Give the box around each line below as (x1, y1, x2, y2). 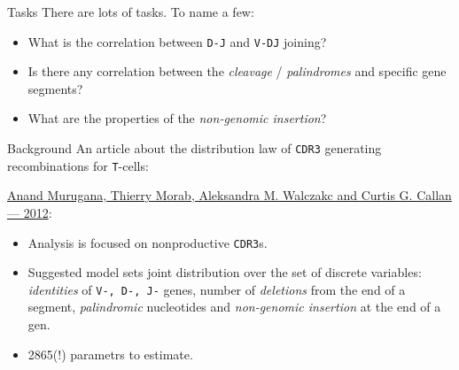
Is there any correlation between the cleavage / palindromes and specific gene (27, 62, 447, 81)
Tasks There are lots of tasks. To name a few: (7, 3, 254, 20)
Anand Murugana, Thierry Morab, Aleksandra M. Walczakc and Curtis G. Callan (7, 186, 452, 204)
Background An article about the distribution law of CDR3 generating (7, 139, 382, 158)
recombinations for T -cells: (7, 156, 149, 174)
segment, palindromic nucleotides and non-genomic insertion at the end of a (27, 297, 441, 316)
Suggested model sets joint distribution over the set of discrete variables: (27, 263, 422, 281)
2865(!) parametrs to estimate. (27, 344, 193, 363)
